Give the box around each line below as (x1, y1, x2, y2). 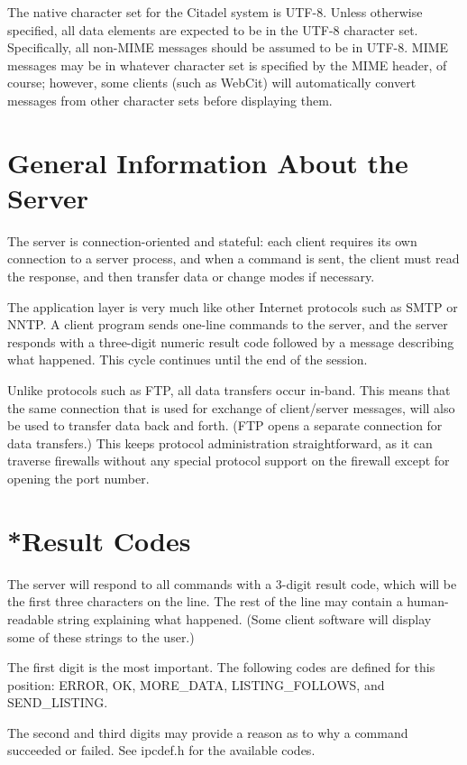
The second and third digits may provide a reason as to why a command (7, 723, 408, 742)
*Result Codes (7, 521, 191, 558)
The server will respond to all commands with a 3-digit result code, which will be (7, 574, 457, 593)
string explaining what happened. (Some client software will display (58, 609, 432, 628)
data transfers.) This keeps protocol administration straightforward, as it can (7, 433, 433, 452)
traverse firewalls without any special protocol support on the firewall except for (7, 451, 450, 470)
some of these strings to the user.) (7, 627, 195, 646)
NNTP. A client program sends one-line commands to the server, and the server (7, 315, 448, 334)
